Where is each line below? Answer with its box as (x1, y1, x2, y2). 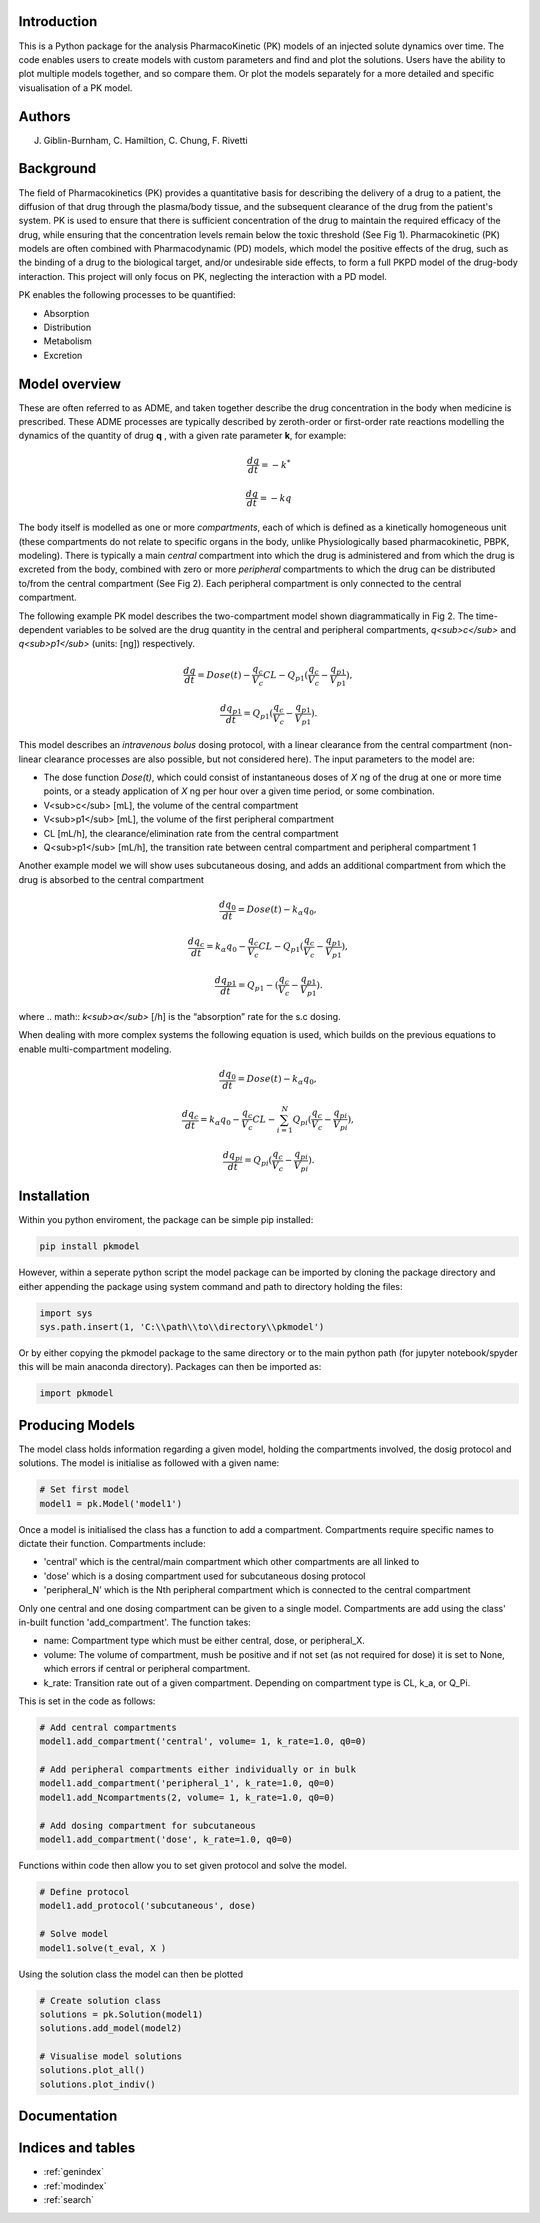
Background (18, 160, 97, 177)
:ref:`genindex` (43, 2166, 105, 2178)
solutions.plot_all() (39, 2065, 146, 2076)
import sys (39, 1307, 93, 1319)
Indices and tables (18, 2140, 136, 2157)
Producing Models (18, 1416, 135, 1434)
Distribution (43, 321, 92, 334)
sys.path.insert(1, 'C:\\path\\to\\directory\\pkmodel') (39, 1321, 325, 1332)
